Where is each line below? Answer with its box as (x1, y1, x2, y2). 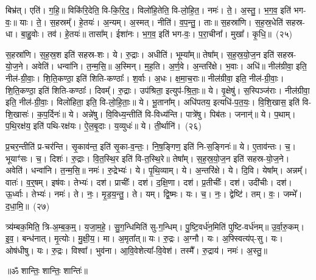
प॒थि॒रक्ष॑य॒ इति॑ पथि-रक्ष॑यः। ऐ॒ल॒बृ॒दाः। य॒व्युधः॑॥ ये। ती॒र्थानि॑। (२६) (5, 119, 202, 132)
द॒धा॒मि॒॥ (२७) (5, 199, 50, 212)
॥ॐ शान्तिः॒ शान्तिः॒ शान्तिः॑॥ (5, 264, 88, 277)
